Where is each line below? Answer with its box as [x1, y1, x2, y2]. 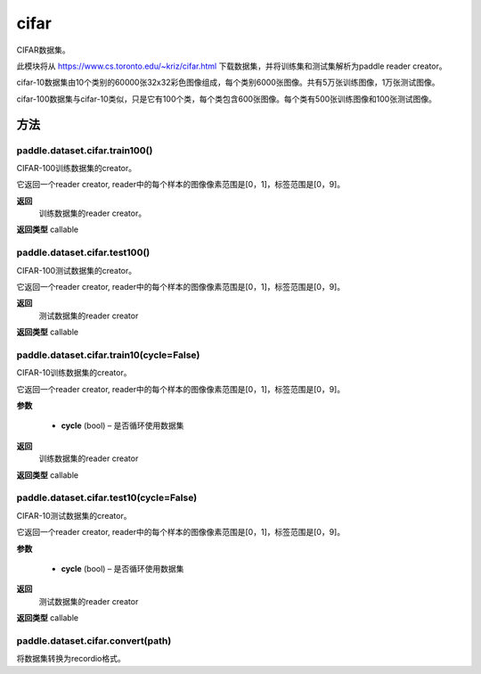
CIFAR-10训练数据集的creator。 [16, 367, 132, 378]
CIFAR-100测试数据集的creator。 [16, 265, 137, 275]
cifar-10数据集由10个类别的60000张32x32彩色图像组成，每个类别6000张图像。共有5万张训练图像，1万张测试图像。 [16, 77, 440, 88]
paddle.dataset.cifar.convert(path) [16, 634, 172, 646]
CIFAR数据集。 [16, 45, 70, 55]
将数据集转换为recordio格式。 [16, 653, 126, 664]
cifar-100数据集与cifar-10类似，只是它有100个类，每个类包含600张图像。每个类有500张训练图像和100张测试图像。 [16, 94, 436, 104]
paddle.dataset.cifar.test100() [16, 246, 151, 259]
